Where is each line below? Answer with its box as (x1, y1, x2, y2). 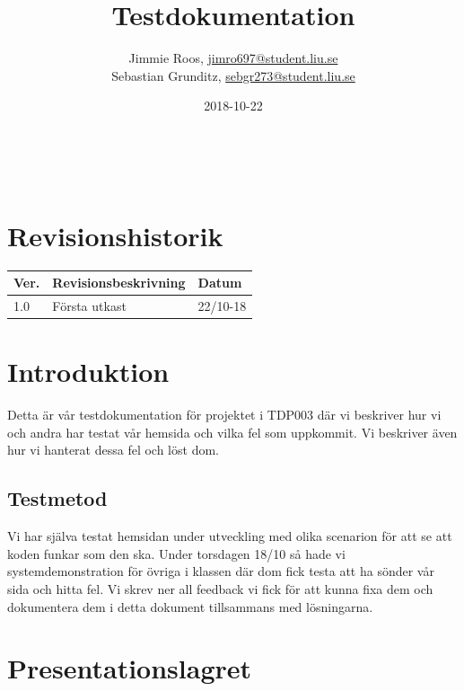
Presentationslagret (7, 650, 252, 687)
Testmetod (7, 484, 108, 512)
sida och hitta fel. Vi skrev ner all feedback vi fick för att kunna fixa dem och (7, 579, 433, 598)
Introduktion (7, 353, 170, 390)
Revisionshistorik (7, 217, 223, 253)
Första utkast (52, 296, 127, 314)
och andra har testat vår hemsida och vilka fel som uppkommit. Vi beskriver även (7, 422, 458, 441)
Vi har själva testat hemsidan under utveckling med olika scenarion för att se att (7, 527, 452, 545)
